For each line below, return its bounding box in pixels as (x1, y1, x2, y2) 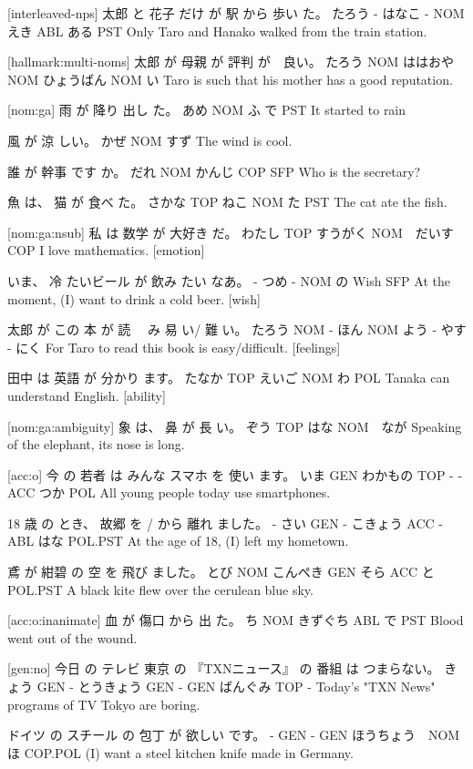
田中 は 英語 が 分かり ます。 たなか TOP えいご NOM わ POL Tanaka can (7, 368, 450, 387)
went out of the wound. (7, 628, 138, 647)
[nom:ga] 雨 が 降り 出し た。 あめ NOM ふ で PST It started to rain (7, 100, 406, 119)
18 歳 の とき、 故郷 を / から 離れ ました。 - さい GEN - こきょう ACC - (7, 513, 443, 532)
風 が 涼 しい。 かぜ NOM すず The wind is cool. (7, 130, 293, 149)
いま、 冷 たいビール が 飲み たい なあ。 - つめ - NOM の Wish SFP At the (7, 271, 450, 290)
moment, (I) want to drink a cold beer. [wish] (7, 289, 261, 308)
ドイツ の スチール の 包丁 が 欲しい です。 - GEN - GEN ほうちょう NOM (7, 725, 460, 744)
